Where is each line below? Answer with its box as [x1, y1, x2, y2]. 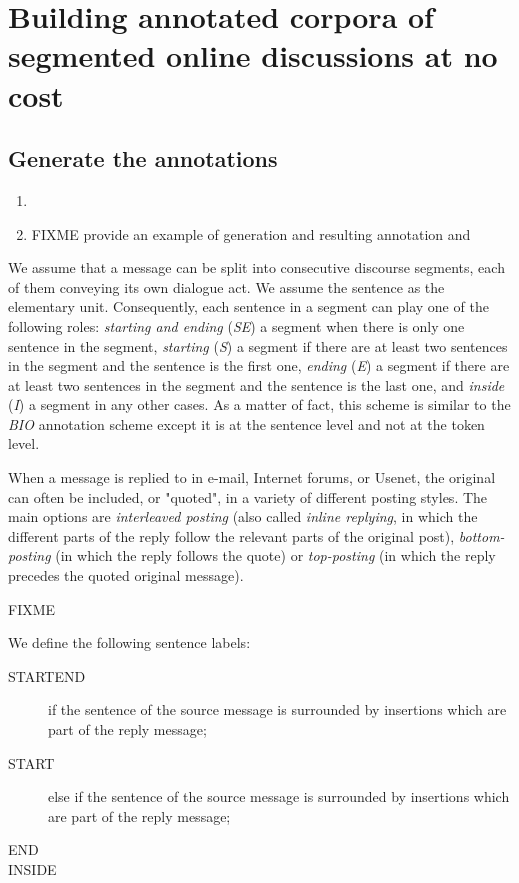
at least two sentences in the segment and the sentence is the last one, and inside [8, 374, 505, 395]
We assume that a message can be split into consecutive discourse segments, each [8, 257, 505, 278]
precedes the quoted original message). [8, 565, 244, 586]
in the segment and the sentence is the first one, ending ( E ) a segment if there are [8, 355, 510, 376]
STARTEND [8, 665, 86, 686]
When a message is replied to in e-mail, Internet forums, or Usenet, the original [8, 467, 496, 488]
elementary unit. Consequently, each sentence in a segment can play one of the [8, 296, 489, 317]
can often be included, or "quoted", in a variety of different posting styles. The [8, 486, 488, 507]
